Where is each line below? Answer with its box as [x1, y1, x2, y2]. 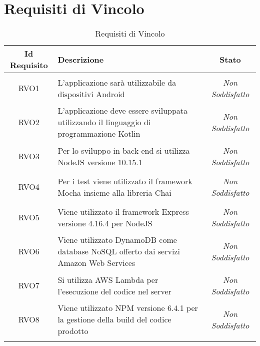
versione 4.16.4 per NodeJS [57, 217, 152, 229]
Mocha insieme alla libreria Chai [57, 186, 171, 198]
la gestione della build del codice [57, 313, 171, 325]
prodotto [57, 325, 88, 337]
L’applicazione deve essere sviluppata [57, 105, 188, 117]
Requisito [9, 59, 48, 71]
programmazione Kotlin [57, 128, 140, 140]
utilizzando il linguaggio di [57, 116, 151, 128]
